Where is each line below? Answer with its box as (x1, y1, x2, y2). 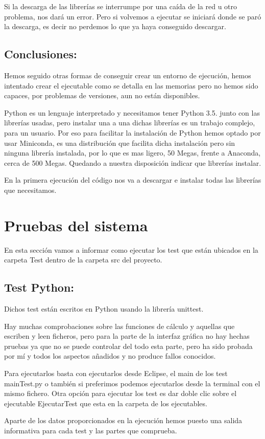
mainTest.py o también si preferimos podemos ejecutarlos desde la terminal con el (4, 378, 260, 388)
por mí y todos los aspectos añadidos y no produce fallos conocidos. (4, 350, 216, 361)
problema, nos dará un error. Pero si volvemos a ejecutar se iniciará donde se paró (4, 11, 261, 21)
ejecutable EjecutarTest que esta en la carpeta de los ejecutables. (4, 398, 207, 408)
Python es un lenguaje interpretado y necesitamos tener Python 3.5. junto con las (4, 107, 260, 118)
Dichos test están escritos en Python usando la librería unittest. (4, 303, 204, 314)
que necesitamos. (4, 184, 57, 195)
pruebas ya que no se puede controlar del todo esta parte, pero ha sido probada (4, 340, 253, 351)
